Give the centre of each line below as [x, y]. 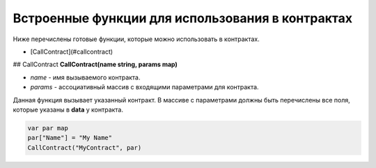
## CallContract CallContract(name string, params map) [95, 64]
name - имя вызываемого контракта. [85, 77]
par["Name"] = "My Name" [70, 138]
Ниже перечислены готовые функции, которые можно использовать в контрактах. [136, 39]
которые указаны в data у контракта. [68, 109]
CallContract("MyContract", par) [85, 147]
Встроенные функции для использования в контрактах [183, 18]
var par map [48, 128]
